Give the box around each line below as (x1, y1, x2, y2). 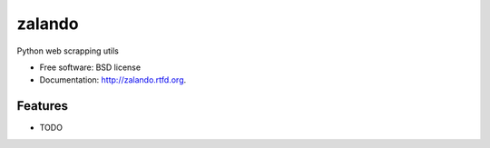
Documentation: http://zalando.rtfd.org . (39, 74, 187, 85)
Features (16, 98, 68, 113)
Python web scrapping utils (16, 45, 120, 56)
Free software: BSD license (39, 62, 141, 73)
